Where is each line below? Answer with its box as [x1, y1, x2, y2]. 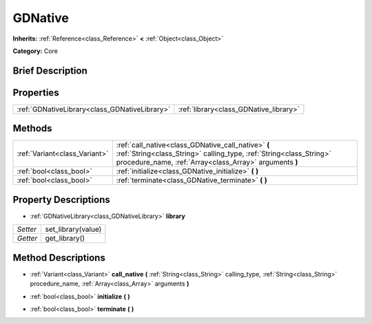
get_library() [45, 234, 85, 244]
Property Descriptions [12, 193, 110, 206]
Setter [17, 224, 37, 234]
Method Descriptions [12, 252, 106, 263]
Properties [12, 87, 59, 98]
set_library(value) [45, 224, 102, 234]
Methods [12, 122, 52, 134]
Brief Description [12, 65, 87, 76]
